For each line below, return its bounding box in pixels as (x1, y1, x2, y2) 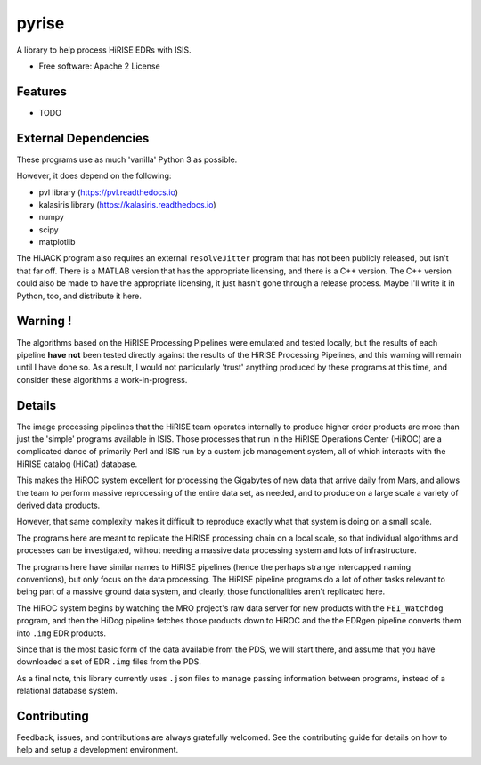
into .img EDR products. (16, 628, 107, 639)
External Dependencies (16, 130, 150, 146)
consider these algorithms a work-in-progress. (16, 374, 188, 385)
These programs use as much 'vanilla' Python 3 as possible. (16, 154, 238, 165)
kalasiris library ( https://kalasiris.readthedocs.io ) (38, 199, 217, 209)
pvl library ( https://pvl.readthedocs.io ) (38, 187, 178, 198)
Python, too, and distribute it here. (16, 290, 143, 301)
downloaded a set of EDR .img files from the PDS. (16, 656, 202, 667)
